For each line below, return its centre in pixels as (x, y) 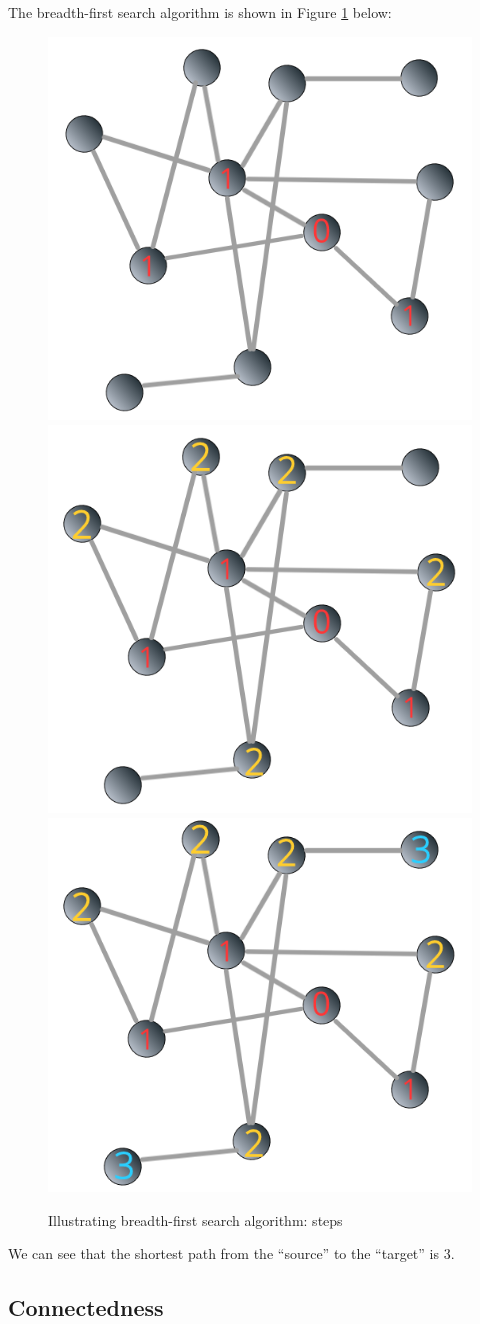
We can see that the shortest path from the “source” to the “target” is (223, 1253)
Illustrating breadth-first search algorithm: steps (195, 1219)
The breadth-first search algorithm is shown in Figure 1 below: (200, 12)
